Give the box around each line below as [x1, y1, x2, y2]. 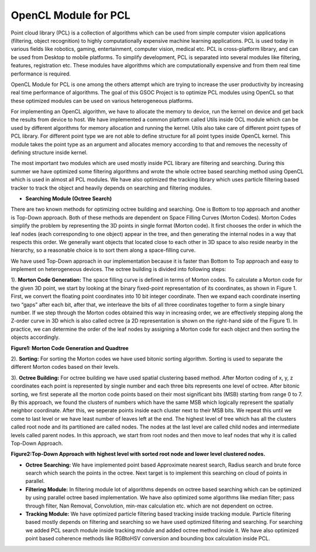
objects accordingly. [11, 334, 60, 341]
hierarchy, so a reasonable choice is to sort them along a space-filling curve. [11, 246, 196, 254]
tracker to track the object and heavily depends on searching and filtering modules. [11, 184, 212, 191]
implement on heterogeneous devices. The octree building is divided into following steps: [11, 266, 226, 273]
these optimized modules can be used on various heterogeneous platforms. [11, 97, 194, 104]
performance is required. [11, 70, 71, 77]
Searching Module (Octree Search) [25, 195, 112, 202]
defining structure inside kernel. [11, 149, 88, 156]
